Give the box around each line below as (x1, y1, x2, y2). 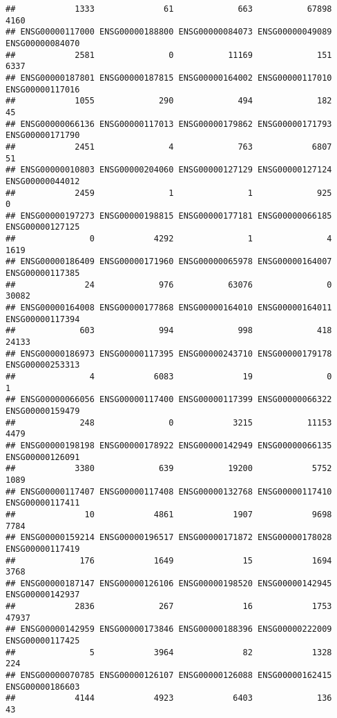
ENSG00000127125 (6, 222, 80, 232)
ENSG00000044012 (6, 176, 80, 186)
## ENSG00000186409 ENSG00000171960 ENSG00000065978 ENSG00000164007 (6, 257, 332, 267)
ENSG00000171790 (6, 130, 80, 141)
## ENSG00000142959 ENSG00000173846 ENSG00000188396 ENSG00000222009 (6, 624, 332, 635)
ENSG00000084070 (6, 38, 80, 48)
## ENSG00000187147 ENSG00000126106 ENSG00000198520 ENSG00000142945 (6, 578, 332, 588)
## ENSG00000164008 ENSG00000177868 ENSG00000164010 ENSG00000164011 (6, 303, 332, 313)
